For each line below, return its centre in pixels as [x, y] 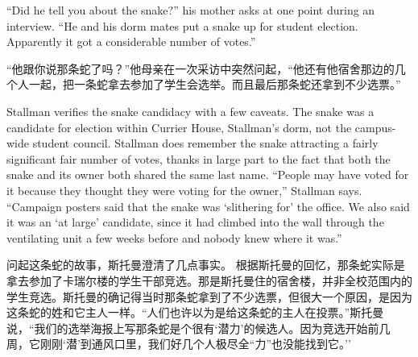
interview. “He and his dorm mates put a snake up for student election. [182, 25]
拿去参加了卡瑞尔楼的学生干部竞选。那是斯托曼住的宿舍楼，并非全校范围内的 [209, 280]
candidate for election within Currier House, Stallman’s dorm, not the [179, 127]
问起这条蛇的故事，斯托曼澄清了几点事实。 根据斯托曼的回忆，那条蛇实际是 [206, 265]
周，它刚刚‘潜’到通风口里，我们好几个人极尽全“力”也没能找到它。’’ [179, 344]
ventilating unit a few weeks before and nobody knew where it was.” [174, 237]
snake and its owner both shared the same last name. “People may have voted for [208, 174]
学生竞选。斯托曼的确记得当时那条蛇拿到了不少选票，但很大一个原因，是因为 [209, 296]
